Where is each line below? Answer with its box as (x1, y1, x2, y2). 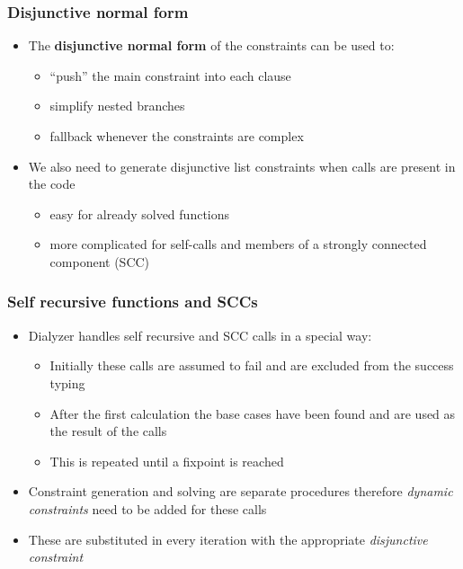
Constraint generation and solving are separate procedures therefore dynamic (28, 482, 453, 501)
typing (49, 373, 85, 392)
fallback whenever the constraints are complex (49, 127, 304, 145)
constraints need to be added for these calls (28, 499, 267, 518)
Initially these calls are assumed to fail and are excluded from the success (49, 356, 454, 375)
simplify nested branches (49, 96, 185, 115)
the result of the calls (49, 422, 167, 440)
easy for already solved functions (49, 204, 230, 223)
